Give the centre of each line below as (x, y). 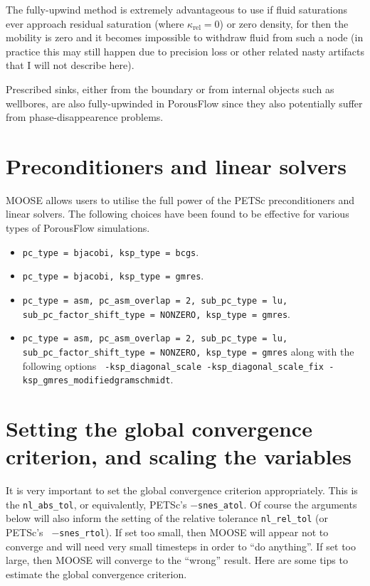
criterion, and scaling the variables (179, 456)
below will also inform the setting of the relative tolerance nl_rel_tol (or (167, 518)
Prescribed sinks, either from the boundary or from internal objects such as (170, 89)
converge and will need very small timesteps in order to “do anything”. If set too (181, 546)
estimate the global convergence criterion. (96, 574)
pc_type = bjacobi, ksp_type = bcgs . (111, 251)
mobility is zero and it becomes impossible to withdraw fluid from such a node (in (185, 37)
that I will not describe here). (70, 65)
